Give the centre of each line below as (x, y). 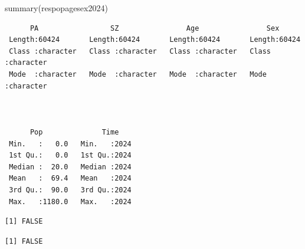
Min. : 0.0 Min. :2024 (70, 144)
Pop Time (74, 132)
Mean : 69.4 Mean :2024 (70, 178)
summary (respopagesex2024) (56, 8)
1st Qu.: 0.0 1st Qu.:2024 (70, 155)
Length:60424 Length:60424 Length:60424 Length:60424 (155, 40)
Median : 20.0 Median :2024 (70, 167)
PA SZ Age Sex (155, 28)
